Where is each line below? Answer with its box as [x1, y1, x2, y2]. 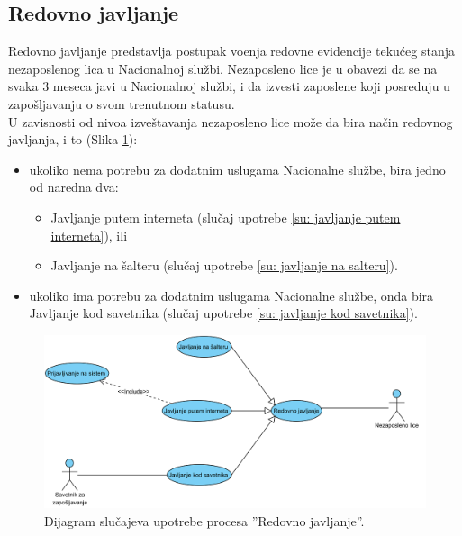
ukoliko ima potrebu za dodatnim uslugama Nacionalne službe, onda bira [29, 286, 434, 304]
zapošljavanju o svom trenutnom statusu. [8, 94, 235, 113]
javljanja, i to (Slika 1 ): [8, 130, 138, 149]
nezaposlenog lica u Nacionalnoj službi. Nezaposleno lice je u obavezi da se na [8, 59, 438, 77]
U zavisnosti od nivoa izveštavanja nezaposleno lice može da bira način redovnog [8, 112, 453, 131]
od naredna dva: [29, 177, 119, 196]
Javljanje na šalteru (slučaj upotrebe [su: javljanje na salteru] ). [50, 256, 398, 275]
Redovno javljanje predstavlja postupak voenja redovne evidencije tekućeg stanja [8, 41, 455, 60]
